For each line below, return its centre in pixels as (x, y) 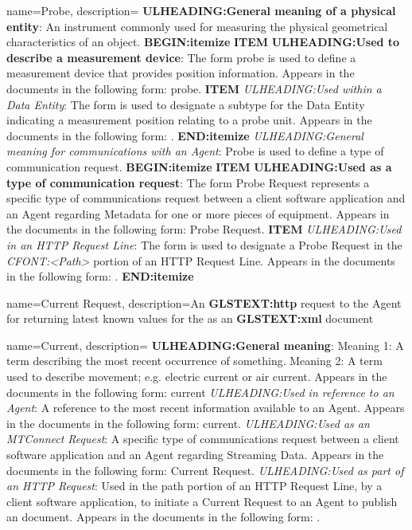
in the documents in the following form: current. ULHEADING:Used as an (188, 423)
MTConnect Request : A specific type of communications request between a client (203, 439)
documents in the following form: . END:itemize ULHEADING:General (185, 135)
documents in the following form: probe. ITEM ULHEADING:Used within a (194, 88)
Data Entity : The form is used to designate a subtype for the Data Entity (186, 104)
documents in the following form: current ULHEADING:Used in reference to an (200, 392)
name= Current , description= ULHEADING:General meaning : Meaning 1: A (205, 345)
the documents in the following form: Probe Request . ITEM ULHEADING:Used (204, 229)
